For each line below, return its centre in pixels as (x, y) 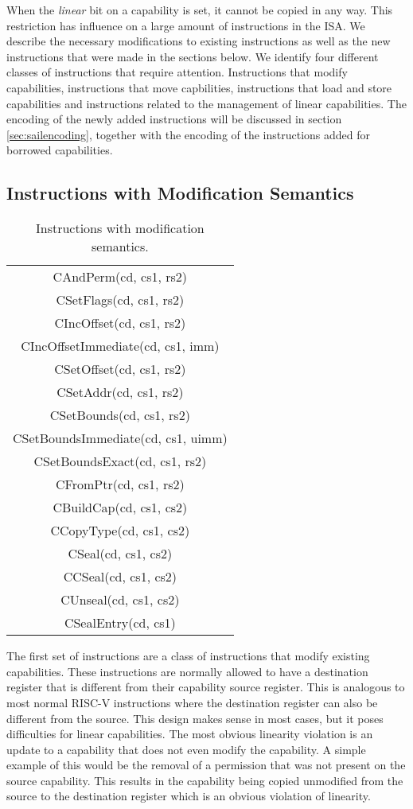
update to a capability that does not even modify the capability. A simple (186, 749)
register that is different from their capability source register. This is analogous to (206, 687)
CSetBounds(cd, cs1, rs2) (120, 415)
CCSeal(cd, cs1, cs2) (120, 577)
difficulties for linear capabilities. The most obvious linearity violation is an (190, 734)
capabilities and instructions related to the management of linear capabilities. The (206, 103)
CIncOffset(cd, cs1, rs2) (120, 323)
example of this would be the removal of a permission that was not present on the (206, 765)
